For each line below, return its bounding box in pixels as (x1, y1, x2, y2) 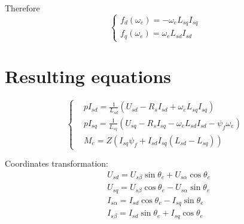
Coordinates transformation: (5, 157, 108, 170)
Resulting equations (5, 64, 172, 88)
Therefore (5, 2, 40, 14)
